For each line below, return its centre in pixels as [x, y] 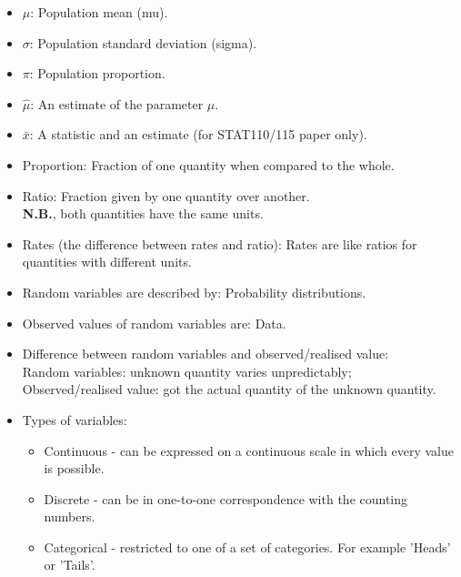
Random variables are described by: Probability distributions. [194, 292]
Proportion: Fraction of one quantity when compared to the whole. [208, 164]
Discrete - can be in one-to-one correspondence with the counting [226, 498]
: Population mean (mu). [99, 12]
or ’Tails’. [70, 565]
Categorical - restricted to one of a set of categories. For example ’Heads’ [247, 547]
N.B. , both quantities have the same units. [143, 213]
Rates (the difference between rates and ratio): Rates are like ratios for [220, 243]
